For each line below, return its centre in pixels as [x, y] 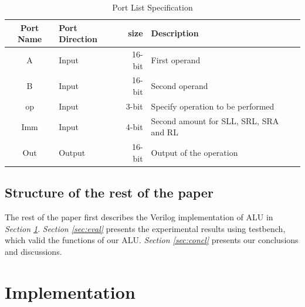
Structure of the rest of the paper [109, 192]
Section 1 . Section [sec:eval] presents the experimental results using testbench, [145, 228]
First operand [176, 59]
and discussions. [33, 251]
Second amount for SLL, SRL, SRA [215, 120]
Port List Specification [152, 7]
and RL [165, 132]
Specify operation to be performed [213, 106]
